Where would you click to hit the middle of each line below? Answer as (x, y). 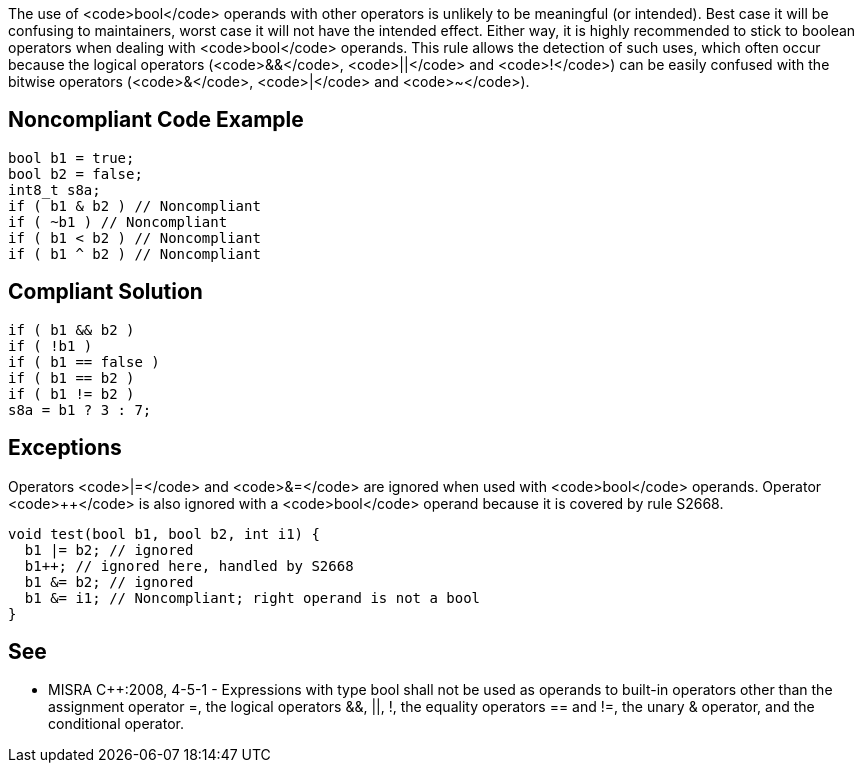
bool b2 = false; (75, 173)
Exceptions (65, 448)
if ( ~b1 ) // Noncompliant (118, 221)
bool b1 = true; (71, 157)
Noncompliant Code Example (156, 120)
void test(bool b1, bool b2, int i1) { (164, 533)
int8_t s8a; (54, 189)
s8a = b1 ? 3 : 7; (80, 409)
